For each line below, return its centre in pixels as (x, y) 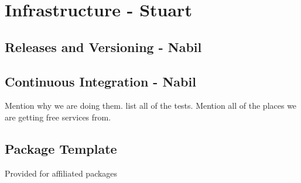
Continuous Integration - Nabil (100, 81)
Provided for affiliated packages (61, 173)
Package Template (61, 148)
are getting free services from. (58, 117)
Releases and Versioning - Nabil (103, 46)
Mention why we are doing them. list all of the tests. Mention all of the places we (151, 106)
